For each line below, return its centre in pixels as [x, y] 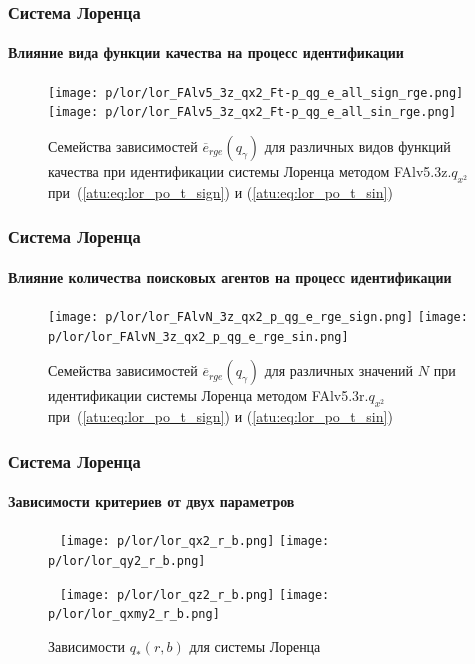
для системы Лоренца [255, 645]
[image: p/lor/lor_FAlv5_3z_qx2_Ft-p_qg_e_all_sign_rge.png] [256, 92]
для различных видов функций [357, 145]
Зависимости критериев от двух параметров [151, 501]
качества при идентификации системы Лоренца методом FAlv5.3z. [250, 170]
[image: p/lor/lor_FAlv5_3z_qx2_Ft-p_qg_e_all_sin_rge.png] [252, 112]
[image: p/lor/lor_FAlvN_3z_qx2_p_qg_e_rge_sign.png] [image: [258, 316]
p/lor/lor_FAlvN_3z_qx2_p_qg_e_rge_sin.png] [198, 336]
